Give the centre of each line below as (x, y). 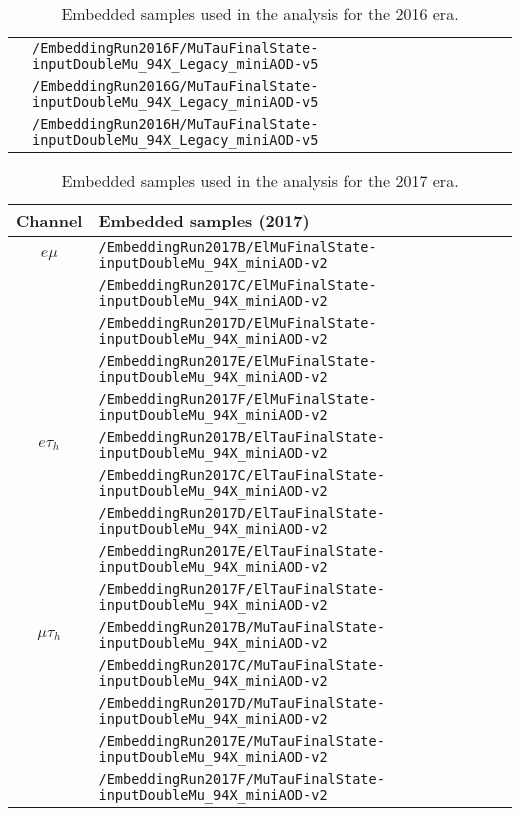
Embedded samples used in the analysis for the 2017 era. (260, 180)
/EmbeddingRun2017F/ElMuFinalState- (237, 399)
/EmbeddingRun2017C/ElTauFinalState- (241, 475)
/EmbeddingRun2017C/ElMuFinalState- (237, 285)
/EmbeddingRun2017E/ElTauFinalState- (241, 551)
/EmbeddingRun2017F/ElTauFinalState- (241, 589)
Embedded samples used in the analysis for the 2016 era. (260, 13)
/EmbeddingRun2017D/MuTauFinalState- (241, 703)
